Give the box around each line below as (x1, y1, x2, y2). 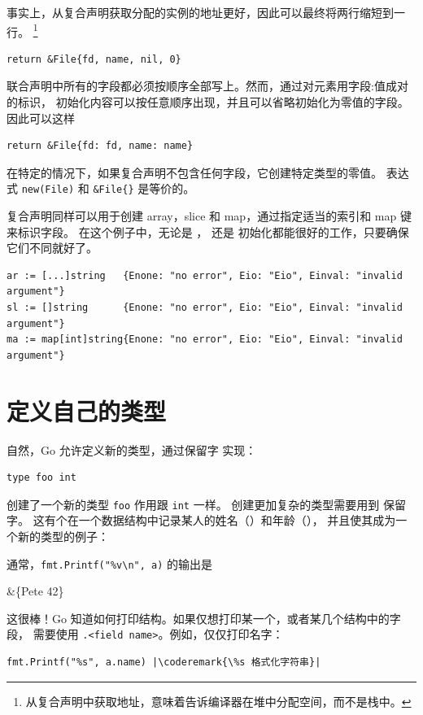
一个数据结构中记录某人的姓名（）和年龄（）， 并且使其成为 (78, 512, 396, 529)
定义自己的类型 (7, 394, 167, 427)
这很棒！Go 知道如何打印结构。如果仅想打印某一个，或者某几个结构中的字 (7, 609, 401, 626)
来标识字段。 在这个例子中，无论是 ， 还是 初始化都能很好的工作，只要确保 (7, 223, 409, 240)
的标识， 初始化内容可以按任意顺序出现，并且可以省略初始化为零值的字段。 (7, 94, 409, 111)
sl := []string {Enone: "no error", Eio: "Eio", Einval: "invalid (7, 302, 403, 314)
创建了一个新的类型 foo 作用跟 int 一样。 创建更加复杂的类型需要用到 (7, 495, 380, 512)
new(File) (21, 184, 75, 196)
